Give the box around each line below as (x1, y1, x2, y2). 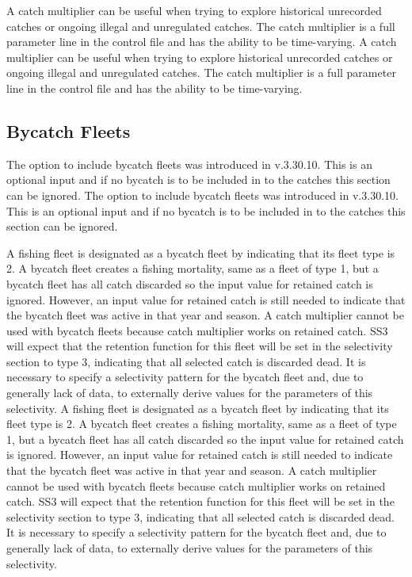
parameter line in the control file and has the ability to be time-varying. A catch (6, 33, 397, 50)
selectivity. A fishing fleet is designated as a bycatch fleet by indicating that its (6, 399, 389, 416)
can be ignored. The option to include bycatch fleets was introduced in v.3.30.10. (6, 186, 399, 203)
